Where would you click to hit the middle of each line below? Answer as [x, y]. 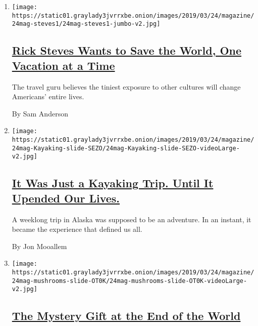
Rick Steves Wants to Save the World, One [127, 50]
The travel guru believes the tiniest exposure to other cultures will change [126, 86]
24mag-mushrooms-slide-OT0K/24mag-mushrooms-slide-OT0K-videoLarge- [130, 281]
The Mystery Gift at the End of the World [126, 316]
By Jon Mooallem [39, 246]
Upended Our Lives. [66, 198]
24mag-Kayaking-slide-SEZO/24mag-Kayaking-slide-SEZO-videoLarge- [126, 148]
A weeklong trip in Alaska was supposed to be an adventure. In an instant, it [132, 219]
